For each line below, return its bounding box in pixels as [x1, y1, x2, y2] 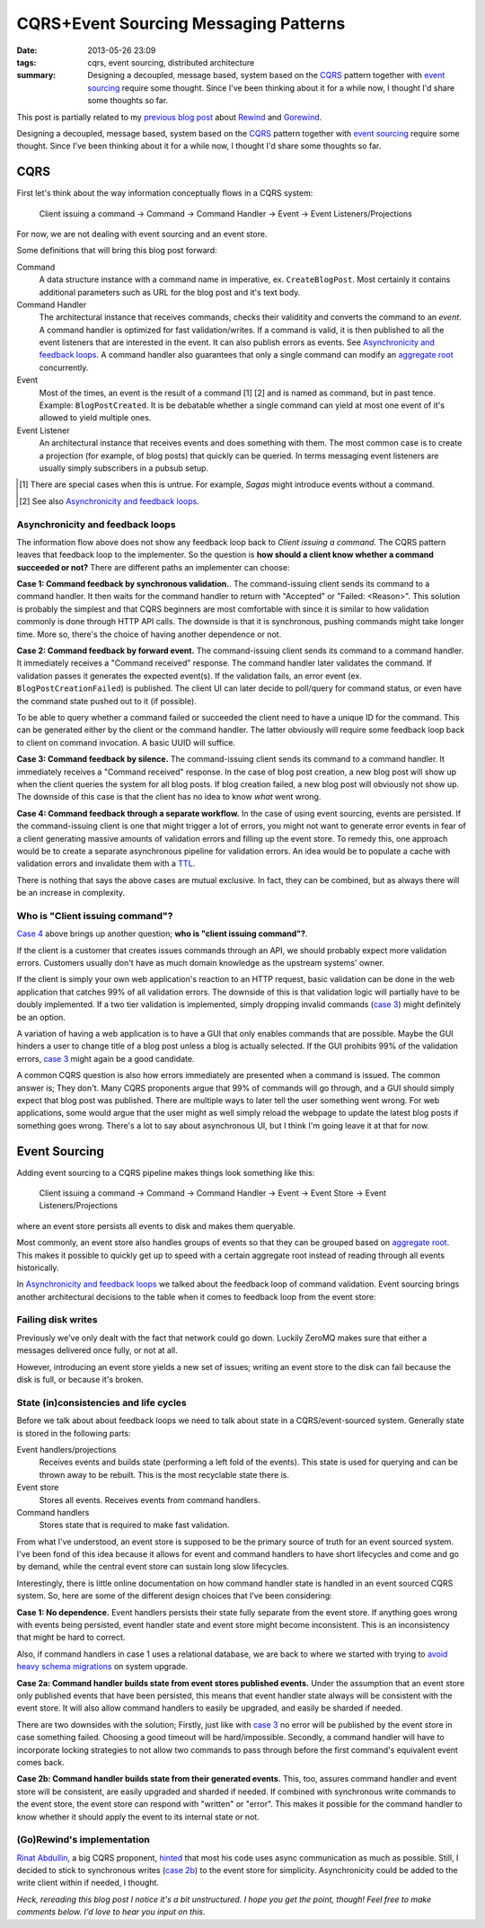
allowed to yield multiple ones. [39, 412, 152, 423]
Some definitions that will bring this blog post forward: [16, 245, 217, 256]
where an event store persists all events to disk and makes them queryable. [16, 1220, 296, 1231]
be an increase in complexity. [16, 888, 126, 898]
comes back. [16, 1756, 65, 1767]
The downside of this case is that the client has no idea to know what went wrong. [16, 792, 322, 802]
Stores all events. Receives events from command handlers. [39, 1494, 260, 1505]
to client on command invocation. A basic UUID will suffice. [16, 737, 235, 747]
